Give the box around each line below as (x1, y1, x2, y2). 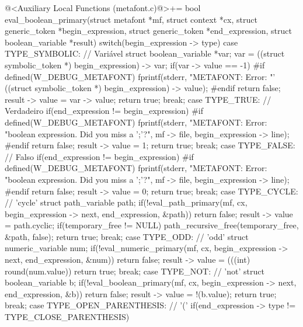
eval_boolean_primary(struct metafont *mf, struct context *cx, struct (5, 13, 257, 25)
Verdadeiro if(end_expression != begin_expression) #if (5, 105, 204, 117)
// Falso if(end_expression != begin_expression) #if (5, 150, 194, 162)
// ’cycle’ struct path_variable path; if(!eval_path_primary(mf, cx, (5, 196, 248, 208)
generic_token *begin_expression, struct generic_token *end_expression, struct (5, 25, 292, 37)
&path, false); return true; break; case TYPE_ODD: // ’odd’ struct (5, 230, 249, 242)
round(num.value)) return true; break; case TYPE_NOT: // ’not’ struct (5, 265, 264, 277)
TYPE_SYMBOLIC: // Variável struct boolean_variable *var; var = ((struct (5, 47, 285, 60)
